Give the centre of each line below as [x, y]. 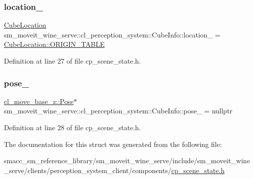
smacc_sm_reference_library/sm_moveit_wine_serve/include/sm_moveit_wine [127, 161]
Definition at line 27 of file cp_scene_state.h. [73, 61]
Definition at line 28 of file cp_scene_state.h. [73, 127]
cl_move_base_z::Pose [39, 101]
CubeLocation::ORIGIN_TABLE [54, 44]
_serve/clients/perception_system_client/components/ [88, 170]
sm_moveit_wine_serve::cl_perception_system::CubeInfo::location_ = [112, 34]
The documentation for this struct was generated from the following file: [113, 144]
